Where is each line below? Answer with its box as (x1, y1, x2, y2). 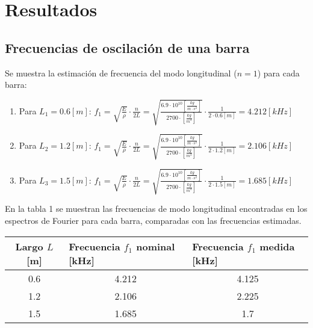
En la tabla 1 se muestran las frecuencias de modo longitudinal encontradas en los (5, 202, 308, 215)
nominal (136, 239, 175, 253)
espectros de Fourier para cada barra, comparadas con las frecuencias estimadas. (5, 214, 302, 226)
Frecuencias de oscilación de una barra (5, 38, 250, 57)
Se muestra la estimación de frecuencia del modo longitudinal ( (5, 66, 237, 79)
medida (259, 239, 295, 253)
